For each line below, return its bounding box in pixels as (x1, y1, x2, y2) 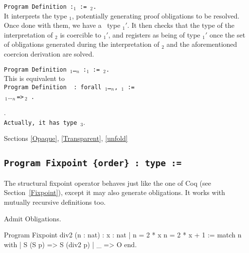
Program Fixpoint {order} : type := (4, 158, 182, 169)
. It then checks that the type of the (127, 20, 235, 30)
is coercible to (60, 29, 101, 39)
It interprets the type (4, 10, 67, 20)
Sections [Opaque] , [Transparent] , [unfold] (4, 133, 128, 143)
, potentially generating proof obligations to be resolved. (72, 10, 240, 20)
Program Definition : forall (4, 83, 102, 91)
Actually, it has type (4, 119, 77, 126)
